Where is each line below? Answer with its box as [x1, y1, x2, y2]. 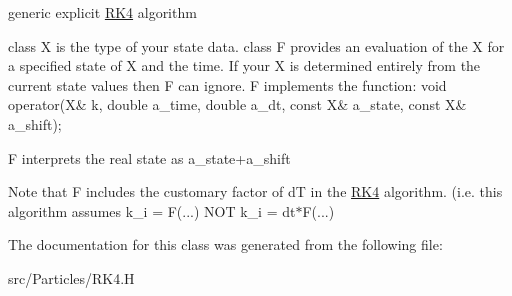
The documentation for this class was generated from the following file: [8, 234, 443, 255]
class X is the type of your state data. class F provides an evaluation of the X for [8, 35, 505, 56]
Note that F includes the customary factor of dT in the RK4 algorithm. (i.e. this [8, 181, 503, 202]
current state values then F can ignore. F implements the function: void [8, 74, 447, 95]
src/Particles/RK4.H [8, 267, 135, 288]
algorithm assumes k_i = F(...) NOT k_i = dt [8, 200, 296, 221]
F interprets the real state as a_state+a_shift [8, 147, 291, 168]
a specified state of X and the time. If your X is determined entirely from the [8, 55, 481, 76]
